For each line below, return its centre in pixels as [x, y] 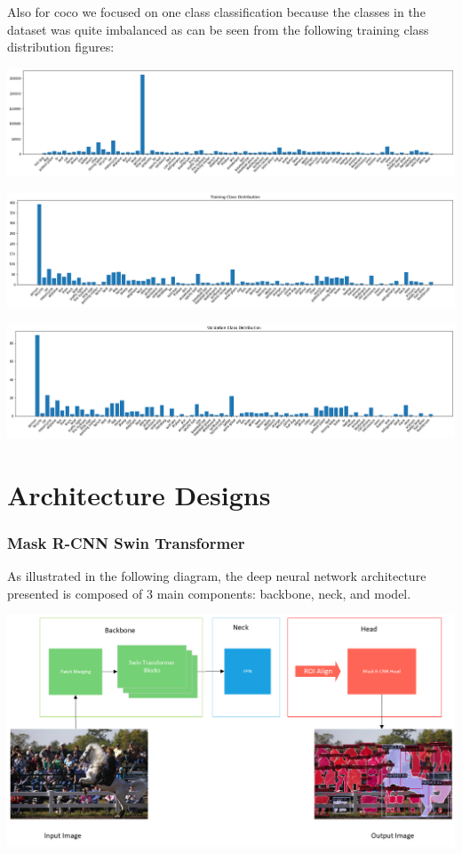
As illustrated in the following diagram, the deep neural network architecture [217, 576]
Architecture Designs [139, 494]
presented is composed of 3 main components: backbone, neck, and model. [209, 593]
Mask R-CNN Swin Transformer [126, 542]
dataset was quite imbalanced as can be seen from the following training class [218, 29]
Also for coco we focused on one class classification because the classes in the [216, 12]
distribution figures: [61, 47]
